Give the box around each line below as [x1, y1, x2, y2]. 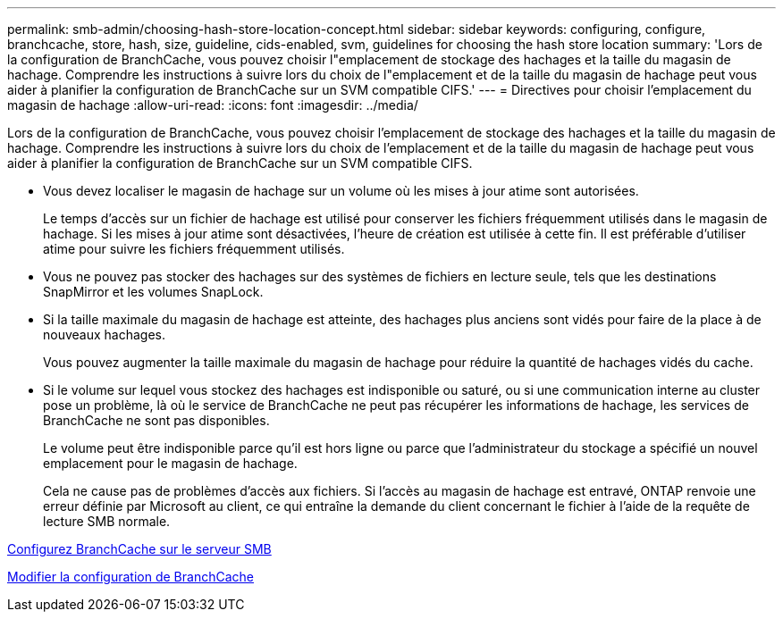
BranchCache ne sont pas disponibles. [43, 413, 270, 428]
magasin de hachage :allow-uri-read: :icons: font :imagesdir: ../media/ [7, 97, 418, 113]
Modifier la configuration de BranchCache [7, 569, 254, 584]
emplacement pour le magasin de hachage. [43, 456, 298, 471]
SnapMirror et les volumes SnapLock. [43, 284, 264, 299]
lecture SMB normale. [43, 514, 171, 529]
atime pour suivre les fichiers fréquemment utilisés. [43, 241, 345, 256]
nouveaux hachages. [43, 327, 166, 342]
